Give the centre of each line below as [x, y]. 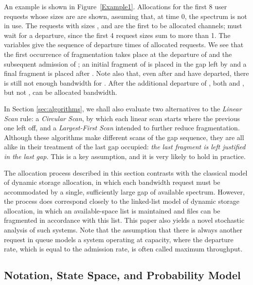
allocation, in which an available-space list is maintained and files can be [112, 210]
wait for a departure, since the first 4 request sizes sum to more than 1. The [117, 35]
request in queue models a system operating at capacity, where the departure [119, 239]
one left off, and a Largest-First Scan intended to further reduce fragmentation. [122, 128]
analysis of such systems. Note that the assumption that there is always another [123, 230]
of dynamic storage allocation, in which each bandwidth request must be [112, 182]
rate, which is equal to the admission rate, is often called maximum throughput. [123, 249]
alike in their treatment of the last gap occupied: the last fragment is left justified [125, 147]
